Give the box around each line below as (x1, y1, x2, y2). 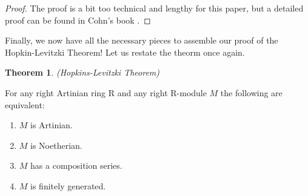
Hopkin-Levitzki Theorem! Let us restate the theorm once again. (5, 45, 245, 58)
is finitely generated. (30, 179, 106, 192)
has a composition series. (30, 159, 122, 172)
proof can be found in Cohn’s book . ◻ (5, 13, 151, 26)
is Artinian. (30, 119, 73, 131)
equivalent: (5, 98, 45, 111)
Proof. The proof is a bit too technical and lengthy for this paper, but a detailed (5, 2, 304, 14)
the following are (220, 86, 283, 99)
